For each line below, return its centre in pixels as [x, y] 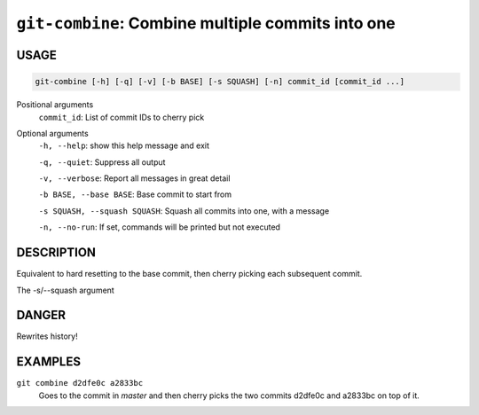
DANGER [41, 315]
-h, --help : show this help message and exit [124, 145]
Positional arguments [55, 105]
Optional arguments [52, 133]
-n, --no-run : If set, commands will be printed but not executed [160, 227]
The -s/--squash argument [65, 290]
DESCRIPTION [56, 253]
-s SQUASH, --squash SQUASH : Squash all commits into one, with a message [184, 211]
